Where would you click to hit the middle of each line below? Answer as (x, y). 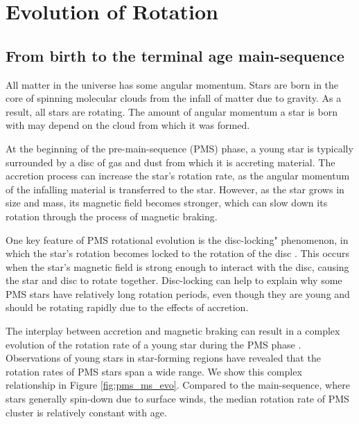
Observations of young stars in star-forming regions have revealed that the (163, 358)
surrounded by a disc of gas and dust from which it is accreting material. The (170, 162)
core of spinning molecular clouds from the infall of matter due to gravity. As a (174, 98)
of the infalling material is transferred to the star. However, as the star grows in (175, 189)
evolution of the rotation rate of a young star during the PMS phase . (154, 344)
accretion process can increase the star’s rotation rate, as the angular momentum (178, 176)
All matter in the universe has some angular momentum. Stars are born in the (172, 84)
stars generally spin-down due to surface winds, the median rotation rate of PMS (177, 399)
